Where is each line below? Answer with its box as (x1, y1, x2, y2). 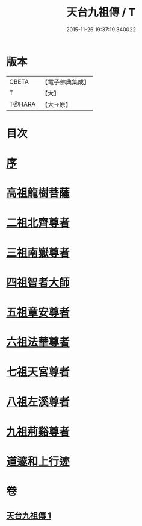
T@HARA (9, 100, 36, 108)
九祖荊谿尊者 (6, 425, 70, 439)
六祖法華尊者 (6, 336, 70, 349)
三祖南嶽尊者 (6, 246, 70, 260)
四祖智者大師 (6, 275, 70, 289)
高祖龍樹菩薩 (6, 186, 70, 200)
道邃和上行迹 (6, 454, 70, 468)
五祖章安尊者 (6, 305, 70, 319)
